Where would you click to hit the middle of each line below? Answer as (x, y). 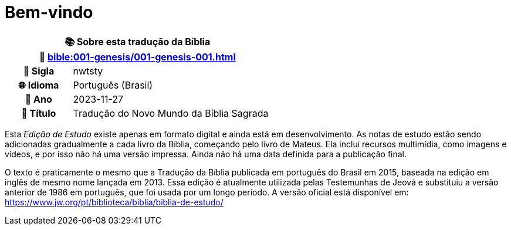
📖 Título (39, 113)
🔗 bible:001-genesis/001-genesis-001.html (137, 57)
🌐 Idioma (39, 85)
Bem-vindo (49, 12)
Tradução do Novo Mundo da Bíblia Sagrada (171, 113)
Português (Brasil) (113, 85)
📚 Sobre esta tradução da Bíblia (138, 41)
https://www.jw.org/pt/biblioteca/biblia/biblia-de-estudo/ (114, 202)
